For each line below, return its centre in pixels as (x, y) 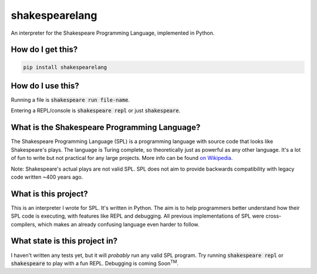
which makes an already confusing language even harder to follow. (118, 224)
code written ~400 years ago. (47, 177)
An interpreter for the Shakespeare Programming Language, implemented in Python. (113, 33)
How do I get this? (44, 50)
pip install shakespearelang (65, 67)
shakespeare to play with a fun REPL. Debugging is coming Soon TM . (95, 263)
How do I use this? (45, 86)
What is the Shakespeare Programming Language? (106, 127)
